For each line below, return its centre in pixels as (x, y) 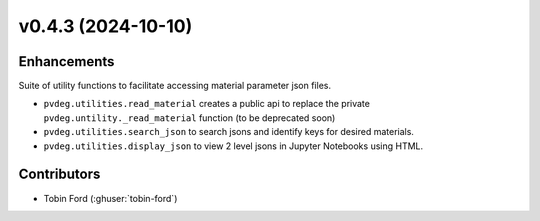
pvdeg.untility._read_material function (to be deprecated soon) (189, 117)
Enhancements (66, 61)
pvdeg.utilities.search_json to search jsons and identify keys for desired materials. (229, 132)
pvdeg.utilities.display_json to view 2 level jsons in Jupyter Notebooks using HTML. (233, 146)
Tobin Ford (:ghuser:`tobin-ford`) (110, 198)
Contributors (59, 174)
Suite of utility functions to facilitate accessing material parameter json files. (175, 86)
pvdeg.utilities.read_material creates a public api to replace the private (206, 104)
